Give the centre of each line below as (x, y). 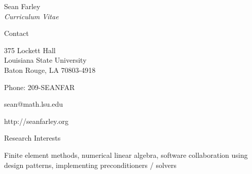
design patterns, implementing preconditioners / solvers (91, 165)
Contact (16, 33)
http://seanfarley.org (36, 121)
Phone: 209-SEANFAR (40, 87)
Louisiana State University (45, 60)
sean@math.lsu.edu (34, 104)
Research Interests (32, 138)
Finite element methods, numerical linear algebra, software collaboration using (126, 155)
